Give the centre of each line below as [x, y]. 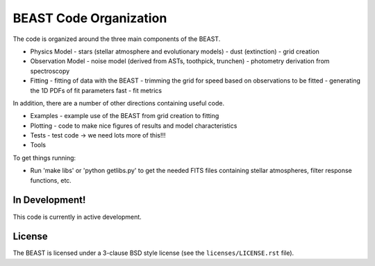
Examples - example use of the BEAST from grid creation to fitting [125, 116]
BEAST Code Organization [90, 18]
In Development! [49, 200]
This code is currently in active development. [77, 217]
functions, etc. [51, 180]
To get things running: [44, 158]
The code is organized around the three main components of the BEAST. [117, 39]
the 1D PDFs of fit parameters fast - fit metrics [96, 90]
